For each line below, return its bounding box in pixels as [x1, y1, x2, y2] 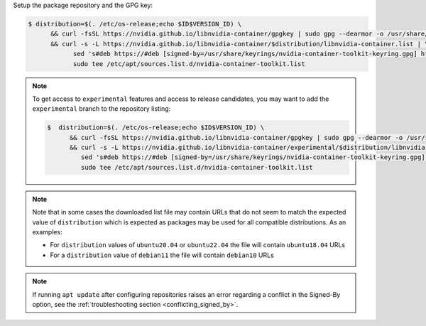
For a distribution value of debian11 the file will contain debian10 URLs [50, 251, 275, 259]
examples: [32, 228, 63, 237]
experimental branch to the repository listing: [32, 104, 171, 113]
